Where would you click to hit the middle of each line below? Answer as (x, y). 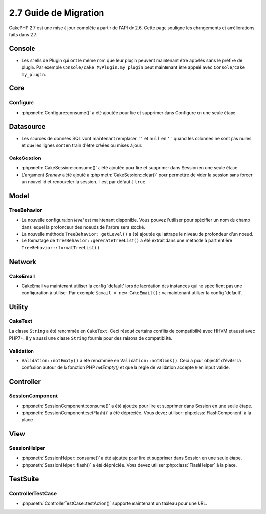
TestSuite (24, 479)
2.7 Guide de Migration (57, 13)
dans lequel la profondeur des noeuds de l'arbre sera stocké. (83, 227)
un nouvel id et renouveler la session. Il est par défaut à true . (84, 182)
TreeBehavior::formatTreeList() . (61, 247)
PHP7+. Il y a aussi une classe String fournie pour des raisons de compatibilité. (91, 338)
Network (23, 262)
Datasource (27, 127)
